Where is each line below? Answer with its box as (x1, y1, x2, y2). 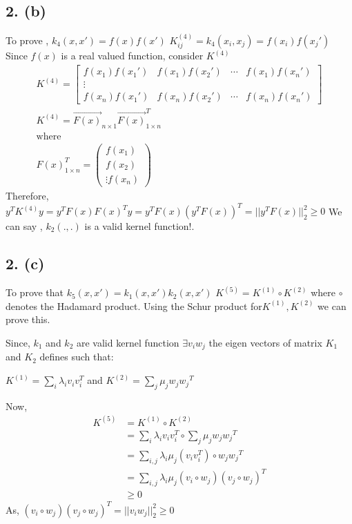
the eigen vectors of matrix (208, 336, 322, 350)
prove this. (6, 312, 50, 327)
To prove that (6, 285, 64, 300)
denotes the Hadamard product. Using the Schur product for (6, 298, 262, 313)
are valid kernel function (76, 336, 179, 350)
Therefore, (6, 188, 49, 202)
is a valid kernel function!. (84, 219, 195, 233)
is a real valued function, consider (61, 48, 204, 63)
